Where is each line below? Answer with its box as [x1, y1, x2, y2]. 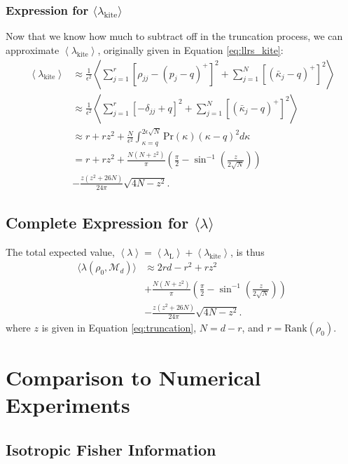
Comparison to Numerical [6, 363, 261, 392]
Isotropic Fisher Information [6, 438, 216, 460]
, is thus [230, 244, 265, 259]
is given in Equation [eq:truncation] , [41, 320, 197, 334]
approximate [6, 42, 60, 57]
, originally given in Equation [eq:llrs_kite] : [97, 42, 284, 57]
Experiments [6, 390, 130, 419]
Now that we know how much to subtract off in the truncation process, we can [6, 29, 343, 43]
